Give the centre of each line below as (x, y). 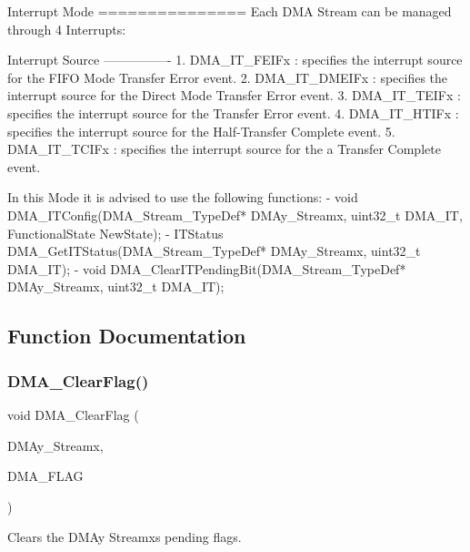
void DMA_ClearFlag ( (73, 414)
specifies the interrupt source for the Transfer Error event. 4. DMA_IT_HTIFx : (233, 112)
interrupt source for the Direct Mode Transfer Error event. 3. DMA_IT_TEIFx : (234, 95)
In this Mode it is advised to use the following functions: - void (183, 197)
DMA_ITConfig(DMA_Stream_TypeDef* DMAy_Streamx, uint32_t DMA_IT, (235, 215)
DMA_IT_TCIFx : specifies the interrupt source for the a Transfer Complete (224, 149)
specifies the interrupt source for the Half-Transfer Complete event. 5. (201, 131)
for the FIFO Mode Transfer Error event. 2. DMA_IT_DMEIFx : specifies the (228, 77)
